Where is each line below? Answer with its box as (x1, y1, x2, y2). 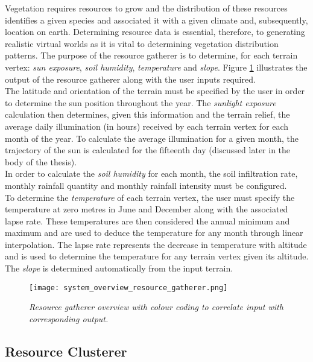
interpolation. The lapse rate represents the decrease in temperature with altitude (5, 238, 307, 250)
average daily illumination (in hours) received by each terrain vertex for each (5, 119, 289, 132)
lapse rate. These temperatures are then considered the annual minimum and (5, 214, 290, 227)
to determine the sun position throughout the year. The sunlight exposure (5, 96, 276, 109)
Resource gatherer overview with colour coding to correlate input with (29, 300, 283, 313)
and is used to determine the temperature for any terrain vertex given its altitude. (5, 250, 309, 262)
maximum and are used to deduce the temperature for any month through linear (5, 226, 303, 239)
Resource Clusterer (5, 341, 127, 360)
